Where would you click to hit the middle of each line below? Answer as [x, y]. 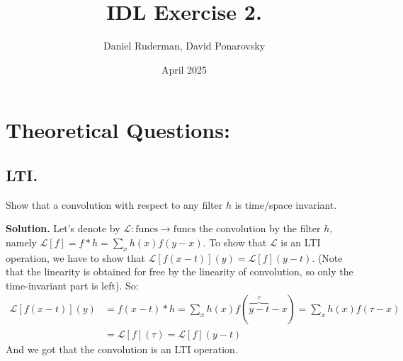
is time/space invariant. [286, 204]
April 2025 [184, 69]
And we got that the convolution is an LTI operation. [122, 349]
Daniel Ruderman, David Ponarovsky [184, 46]
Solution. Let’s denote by [63, 228]
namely [21, 242]
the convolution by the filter [260, 228]
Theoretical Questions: [118, 130]
